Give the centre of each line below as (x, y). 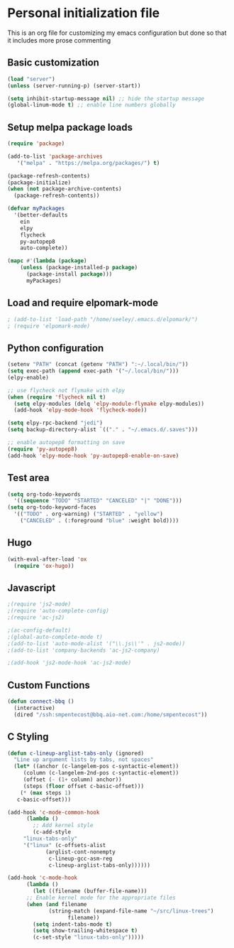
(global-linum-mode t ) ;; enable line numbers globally (91, 105)
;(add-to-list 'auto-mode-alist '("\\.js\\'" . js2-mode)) (96, 643)
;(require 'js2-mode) (39, 604)
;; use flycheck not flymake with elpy (66, 390)
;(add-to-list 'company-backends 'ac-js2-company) (84, 650)
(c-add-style (52, 832)
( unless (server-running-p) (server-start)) (74, 86)
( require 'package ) (36, 144)
